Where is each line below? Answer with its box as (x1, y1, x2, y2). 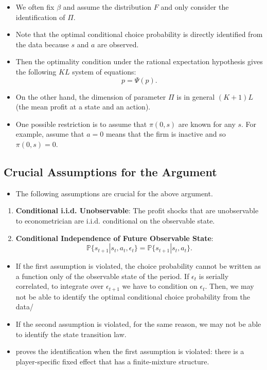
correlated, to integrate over (15, 281, 104, 291)
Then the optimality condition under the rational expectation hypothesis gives (15, 56, 263, 67)
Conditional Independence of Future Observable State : (15, 232, 213, 243)
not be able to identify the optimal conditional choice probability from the (15, 291, 250, 302)
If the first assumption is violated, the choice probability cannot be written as (15, 261, 261, 271)
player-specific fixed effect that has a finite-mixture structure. (15, 356, 209, 366)
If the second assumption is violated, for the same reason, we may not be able (15, 318, 261, 329)
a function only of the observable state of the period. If (15, 270, 189, 281)
